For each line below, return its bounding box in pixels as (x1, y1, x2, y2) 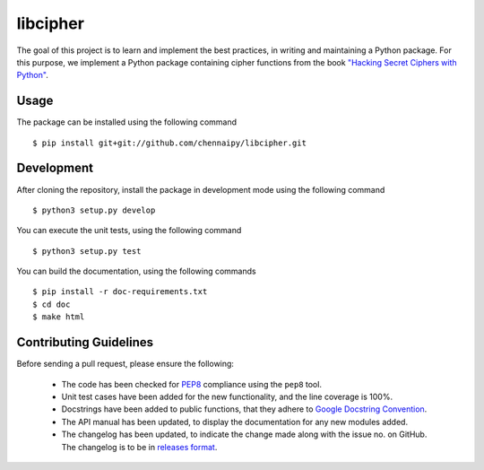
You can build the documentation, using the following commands (16, 265, 256, 277)
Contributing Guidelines (16, 335, 154, 350)
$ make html (32, 312, 85, 322)
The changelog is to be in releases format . (61, 441, 218, 452)
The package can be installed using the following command (16, 117, 238, 127)
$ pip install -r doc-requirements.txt (32, 287, 208, 297)
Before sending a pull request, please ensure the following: (16, 359, 235, 370)
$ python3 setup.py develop (32, 205, 156, 215)
